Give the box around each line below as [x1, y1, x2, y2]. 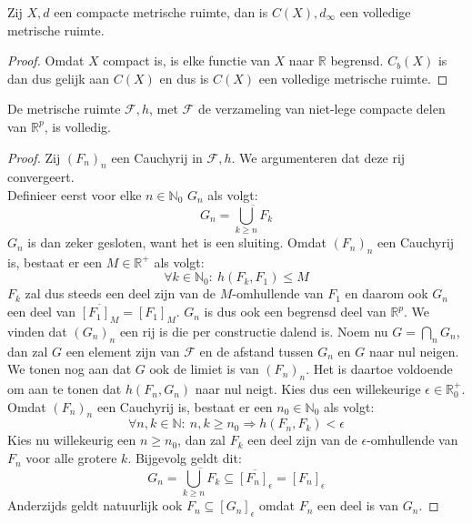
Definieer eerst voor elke [7, 185, 142, 204]
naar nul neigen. [368, 341, 459, 360]
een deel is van [317, 496, 399, 515]
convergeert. [7, 167, 75, 186]
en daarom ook [345, 284, 428, 303]
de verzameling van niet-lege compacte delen [197, 99, 446, 118]
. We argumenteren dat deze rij [231, 147, 406, 166]
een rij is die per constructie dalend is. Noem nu [119, 321, 388, 340]
